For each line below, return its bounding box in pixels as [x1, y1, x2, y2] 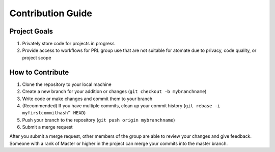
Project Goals [9, 27, 53, 36]
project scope [22, 54, 51, 60]
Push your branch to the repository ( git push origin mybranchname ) [22, 117, 175, 123]
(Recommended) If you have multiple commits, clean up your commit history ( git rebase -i [22, 102, 221, 109]
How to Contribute [9, 68, 69, 76]
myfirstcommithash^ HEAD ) [22, 110, 86, 116]
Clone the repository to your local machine [22, 81, 112, 87]
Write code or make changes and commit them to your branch [22, 96, 153, 102]
